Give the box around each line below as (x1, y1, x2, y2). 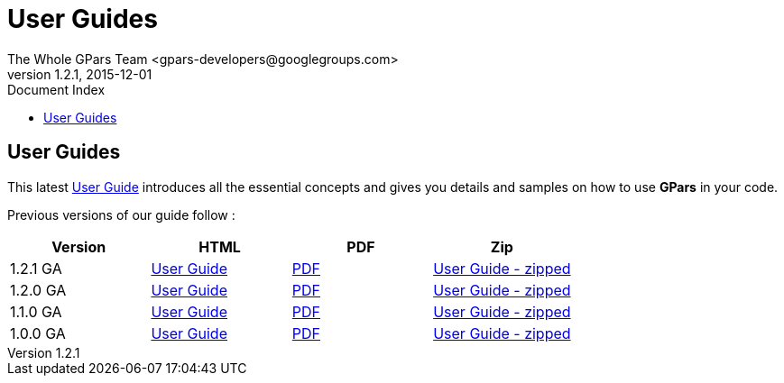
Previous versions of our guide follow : (7, 206, 235, 223)
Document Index (7, 81, 106, 97)
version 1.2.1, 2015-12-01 (7, 66, 152, 82)
